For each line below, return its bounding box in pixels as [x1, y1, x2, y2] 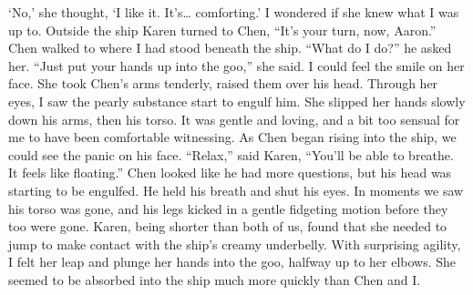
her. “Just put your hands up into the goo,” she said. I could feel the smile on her [8, 56, 465, 75]
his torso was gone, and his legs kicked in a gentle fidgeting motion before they [8, 198, 448, 218]
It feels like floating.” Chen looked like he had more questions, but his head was [8, 163, 452, 182]
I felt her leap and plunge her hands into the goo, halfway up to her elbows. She [8, 252, 457, 271]
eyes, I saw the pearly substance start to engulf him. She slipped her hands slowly [8, 91, 466, 110]
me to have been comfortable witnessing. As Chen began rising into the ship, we [8, 127, 457, 147]
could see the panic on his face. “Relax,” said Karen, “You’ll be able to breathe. [8, 145, 454, 164]
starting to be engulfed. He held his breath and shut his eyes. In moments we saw [8, 180, 464, 199]
